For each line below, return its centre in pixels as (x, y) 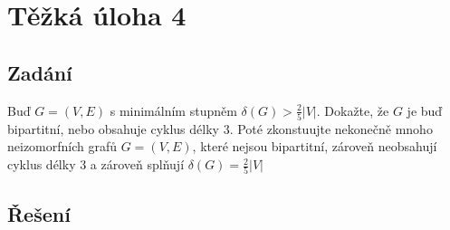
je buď (425, 110)
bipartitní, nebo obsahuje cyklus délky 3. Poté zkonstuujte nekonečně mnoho (220, 128)
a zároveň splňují (137, 164)
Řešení (39, 213)
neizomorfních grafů (62, 146)
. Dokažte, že (353, 110)
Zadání (40, 72)
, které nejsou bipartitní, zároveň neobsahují (315, 146)
